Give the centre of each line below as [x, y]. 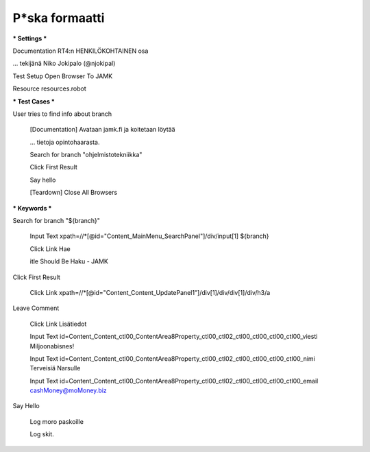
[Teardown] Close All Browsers [74, 193]
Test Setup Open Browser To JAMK [63, 76]
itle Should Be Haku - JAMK [69, 261]
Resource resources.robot [50, 88]
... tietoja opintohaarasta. [65, 142]
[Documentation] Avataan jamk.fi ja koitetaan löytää [102, 130]
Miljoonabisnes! [52, 346]
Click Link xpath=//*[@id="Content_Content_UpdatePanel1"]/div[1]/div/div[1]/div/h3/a [150, 292]
